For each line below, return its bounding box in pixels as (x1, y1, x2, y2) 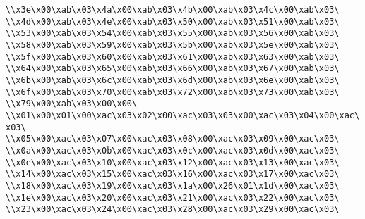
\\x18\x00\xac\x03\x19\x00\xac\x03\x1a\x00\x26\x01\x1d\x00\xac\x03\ (6, 180, 340, 191)
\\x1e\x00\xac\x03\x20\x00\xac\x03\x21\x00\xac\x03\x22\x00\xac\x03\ (6, 192, 340, 203)
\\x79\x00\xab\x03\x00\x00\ (6, 99, 138, 109)
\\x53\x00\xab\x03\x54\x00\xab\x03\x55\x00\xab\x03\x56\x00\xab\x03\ (6, 28, 340, 39)
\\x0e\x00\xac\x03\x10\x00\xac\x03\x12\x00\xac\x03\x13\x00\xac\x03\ (6, 157, 340, 168)
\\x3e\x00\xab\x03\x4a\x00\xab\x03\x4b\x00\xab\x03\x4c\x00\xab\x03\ (6, 5, 340, 15)
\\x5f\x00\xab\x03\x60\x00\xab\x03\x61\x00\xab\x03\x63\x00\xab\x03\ (6, 51, 340, 62)
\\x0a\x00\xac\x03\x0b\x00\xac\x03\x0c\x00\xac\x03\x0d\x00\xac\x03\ (6, 145, 340, 156)
